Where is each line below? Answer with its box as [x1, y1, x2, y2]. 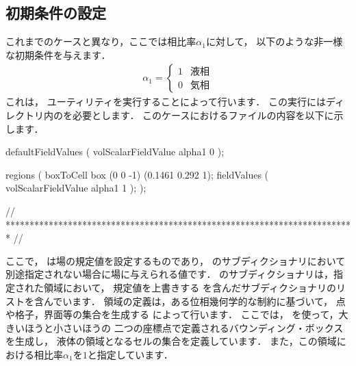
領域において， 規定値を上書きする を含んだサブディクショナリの [43, 280, 336, 294]
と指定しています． [87, 347, 173, 361]
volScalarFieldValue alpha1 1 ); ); [5, 181, 147, 195]
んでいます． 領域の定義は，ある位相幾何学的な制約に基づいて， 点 [43, 293, 346, 308]
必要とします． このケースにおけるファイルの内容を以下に [72, 108, 334, 122]
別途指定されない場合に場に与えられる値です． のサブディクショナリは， [5, 267, 334, 281]
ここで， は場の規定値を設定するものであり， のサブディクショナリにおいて [5, 253, 346, 267]
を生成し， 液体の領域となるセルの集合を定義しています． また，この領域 [5, 334, 337, 348]
